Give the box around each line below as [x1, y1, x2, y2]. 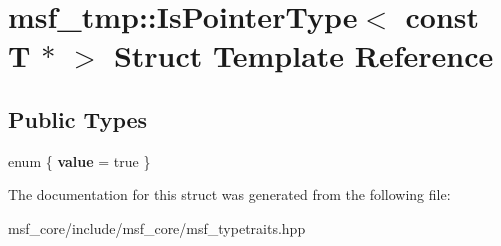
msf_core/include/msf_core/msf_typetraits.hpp [8, 217, 306, 238]
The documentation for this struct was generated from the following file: [8, 184, 451, 205]
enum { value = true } [8, 150, 151, 171]
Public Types [8, 103, 148, 134]
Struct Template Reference [113, 35, 494, 76]
